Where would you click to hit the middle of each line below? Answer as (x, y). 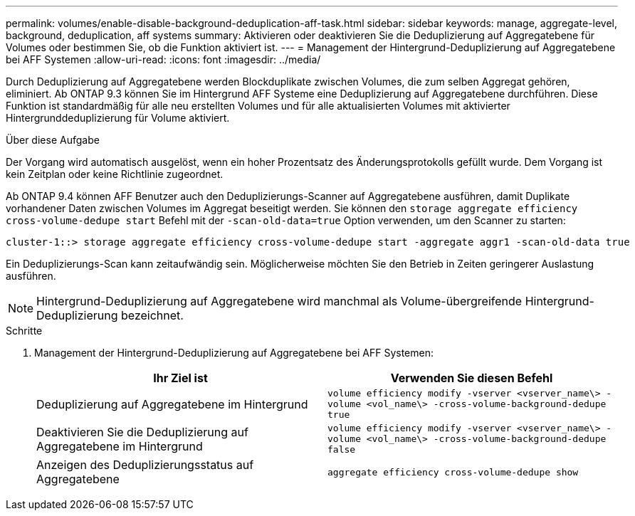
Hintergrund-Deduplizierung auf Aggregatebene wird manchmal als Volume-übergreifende (279, 301)
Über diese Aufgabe (53, 140)
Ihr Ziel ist (180, 378)
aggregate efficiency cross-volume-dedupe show (453, 472)
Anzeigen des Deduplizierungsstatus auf (145, 465)
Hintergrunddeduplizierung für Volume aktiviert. (118, 118)
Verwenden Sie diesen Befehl (472, 378)
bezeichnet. (152, 315)
